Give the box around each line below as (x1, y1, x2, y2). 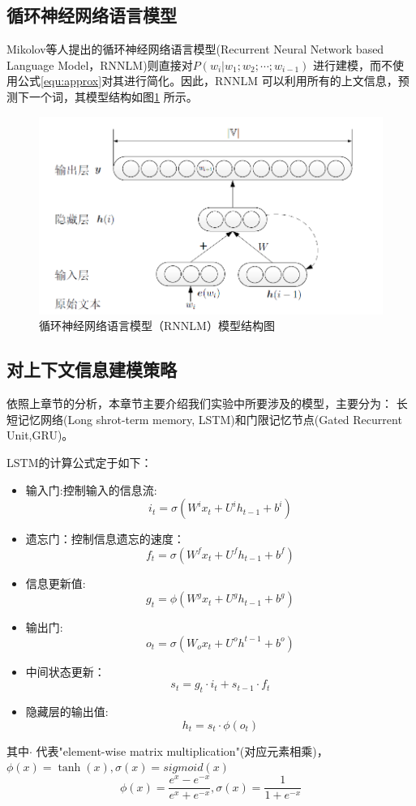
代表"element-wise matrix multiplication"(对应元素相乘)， (36, 742, 328, 759)
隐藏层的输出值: (25, 703, 109, 720)
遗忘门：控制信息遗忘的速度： (25, 530, 185, 547)
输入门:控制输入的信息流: (25, 481, 157, 498)
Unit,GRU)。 (6, 427, 74, 444)
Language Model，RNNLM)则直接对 (6, 56, 193, 73)
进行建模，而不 (313, 56, 393, 73)
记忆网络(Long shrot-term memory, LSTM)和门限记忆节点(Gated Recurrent (17, 410, 402, 427)
